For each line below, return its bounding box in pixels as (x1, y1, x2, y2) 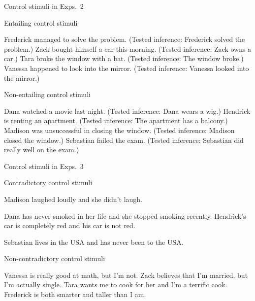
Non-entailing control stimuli (4, 89, 91, 100)
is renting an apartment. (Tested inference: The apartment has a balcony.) (4, 115, 228, 126)
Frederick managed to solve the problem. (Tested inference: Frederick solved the (4, 34, 245, 44)
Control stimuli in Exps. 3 (4, 161, 84, 171)
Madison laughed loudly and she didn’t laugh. (4, 194, 143, 204)
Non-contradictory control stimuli (4, 253, 105, 264)
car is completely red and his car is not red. (4, 220, 135, 231)
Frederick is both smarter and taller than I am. (4, 289, 146, 300)
